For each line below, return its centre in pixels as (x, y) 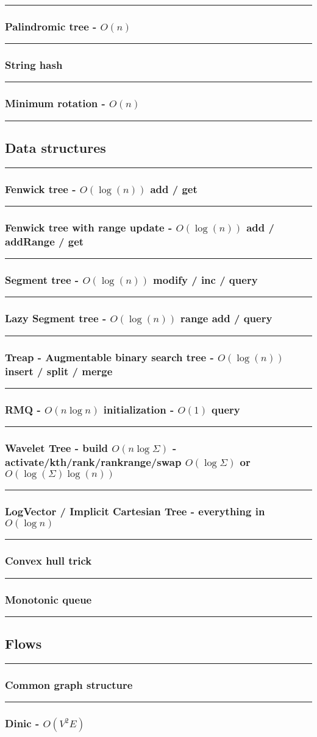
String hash (34, 65)
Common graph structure (69, 684)
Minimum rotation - (55, 103)
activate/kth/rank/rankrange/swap (93, 461)
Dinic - (22, 723)
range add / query (226, 318)
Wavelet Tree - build (57, 447)
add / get (174, 189)
